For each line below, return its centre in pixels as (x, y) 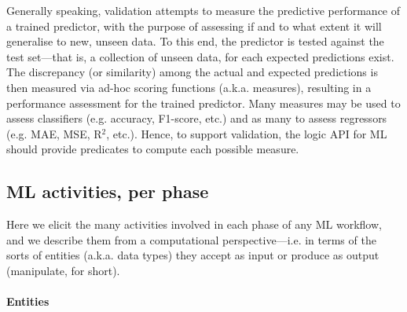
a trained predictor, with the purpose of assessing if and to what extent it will (194, 26)
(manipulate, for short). (63, 270)
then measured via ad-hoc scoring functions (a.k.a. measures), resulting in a (189, 87)
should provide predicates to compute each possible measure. (153, 149)
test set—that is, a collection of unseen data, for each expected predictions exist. (200, 56)
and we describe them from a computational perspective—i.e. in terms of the (191, 239)
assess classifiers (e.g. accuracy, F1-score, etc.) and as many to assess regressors (197, 118)
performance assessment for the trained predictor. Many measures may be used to (203, 103)
